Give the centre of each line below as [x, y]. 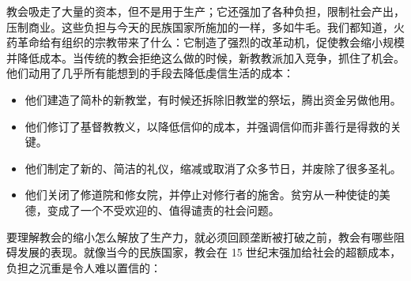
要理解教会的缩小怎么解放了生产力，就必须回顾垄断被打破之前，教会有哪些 [200, 236]
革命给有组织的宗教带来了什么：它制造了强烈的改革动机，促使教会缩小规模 [211, 42]
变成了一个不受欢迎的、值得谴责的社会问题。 [163, 210]
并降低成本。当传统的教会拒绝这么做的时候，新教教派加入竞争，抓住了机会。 [205, 57]
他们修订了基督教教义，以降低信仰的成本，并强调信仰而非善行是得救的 [207, 126]
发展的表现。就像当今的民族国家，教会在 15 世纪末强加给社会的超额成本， [209, 252]
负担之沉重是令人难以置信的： [84, 267]
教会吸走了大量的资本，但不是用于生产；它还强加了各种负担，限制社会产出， [205, 11]
